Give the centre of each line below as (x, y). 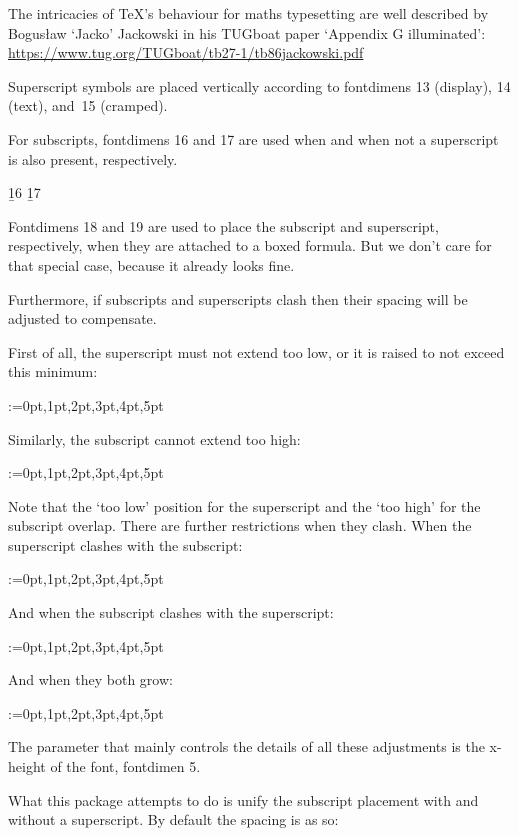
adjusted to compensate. (82, 318)
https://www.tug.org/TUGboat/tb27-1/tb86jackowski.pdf (186, 52)
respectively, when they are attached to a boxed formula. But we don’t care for (250, 245)
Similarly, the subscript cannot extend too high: (154, 438)
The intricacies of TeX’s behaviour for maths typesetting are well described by (248, 13)
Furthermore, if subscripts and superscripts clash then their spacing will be (238, 298)
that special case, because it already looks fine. (151, 264)
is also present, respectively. (93, 158)
